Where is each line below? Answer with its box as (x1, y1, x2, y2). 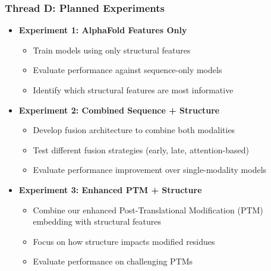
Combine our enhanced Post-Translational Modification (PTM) (33, 203, 263, 216)
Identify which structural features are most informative (33, 84, 234, 96)
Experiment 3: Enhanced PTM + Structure (18, 183, 202, 196)
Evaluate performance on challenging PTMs (33, 255, 193, 267)
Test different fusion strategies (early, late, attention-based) (33, 143, 249, 156)
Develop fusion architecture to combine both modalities (33, 124, 235, 136)
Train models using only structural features (33, 43, 191, 56)
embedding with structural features (33, 215, 161, 228)
